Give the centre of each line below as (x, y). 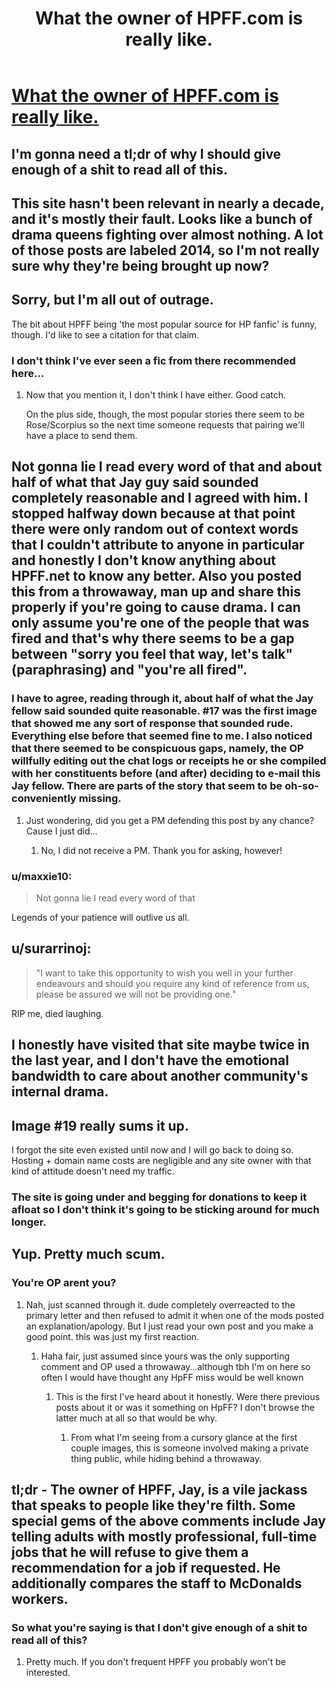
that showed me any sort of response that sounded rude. (152, 724)
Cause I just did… (61, 831)
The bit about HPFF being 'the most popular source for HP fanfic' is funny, (164, 324)
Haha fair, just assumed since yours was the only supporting (165, 1356)
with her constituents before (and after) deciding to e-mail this (166, 774)
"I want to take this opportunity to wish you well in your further (164, 973)
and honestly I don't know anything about (143, 560)
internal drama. (60, 1092)
